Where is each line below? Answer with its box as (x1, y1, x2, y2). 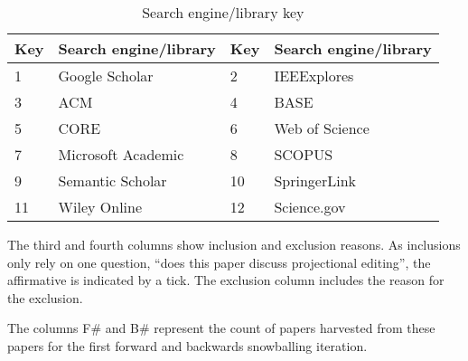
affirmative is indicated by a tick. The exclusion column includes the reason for (7, 271, 445, 290)
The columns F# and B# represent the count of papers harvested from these (7, 318, 435, 337)
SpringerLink (274, 170, 356, 191)
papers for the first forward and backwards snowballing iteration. (7, 336, 368, 355)
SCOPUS (274, 144, 333, 165)
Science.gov (274, 196, 346, 217)
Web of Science (274, 118, 370, 138)
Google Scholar (58, 65, 154, 86)
